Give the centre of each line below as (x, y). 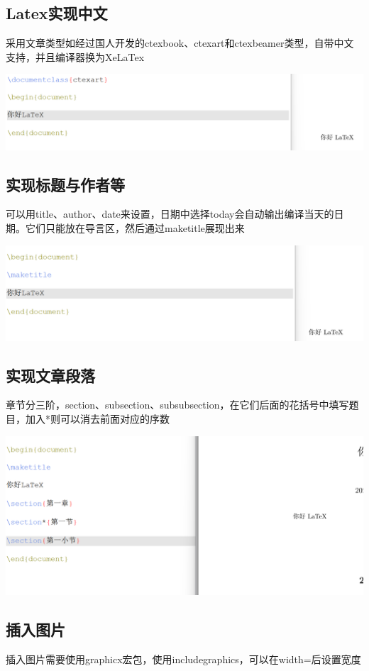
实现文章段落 (50, 375)
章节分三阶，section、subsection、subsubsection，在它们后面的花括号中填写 (177, 405)
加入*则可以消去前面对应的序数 (97, 418)
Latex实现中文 (57, 13)
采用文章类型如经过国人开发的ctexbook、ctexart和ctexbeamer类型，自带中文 (180, 43)
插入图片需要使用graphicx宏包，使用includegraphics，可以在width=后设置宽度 (183, 659)
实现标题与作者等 (65, 184)
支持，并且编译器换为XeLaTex (75, 56)
